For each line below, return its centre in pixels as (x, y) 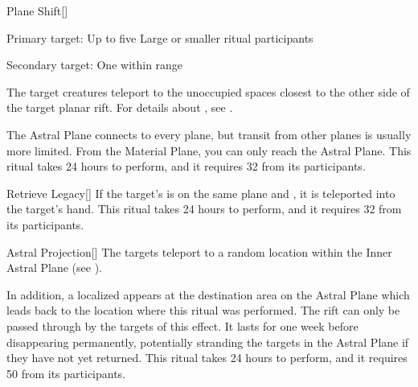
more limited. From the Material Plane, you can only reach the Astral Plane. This (209, 150)
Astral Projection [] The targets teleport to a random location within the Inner (199, 251)
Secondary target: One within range (95, 65)
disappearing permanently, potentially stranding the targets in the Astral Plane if (208, 342)
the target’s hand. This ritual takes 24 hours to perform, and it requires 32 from (204, 209)
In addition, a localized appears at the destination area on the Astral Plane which (208, 294)
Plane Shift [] (37, 10)
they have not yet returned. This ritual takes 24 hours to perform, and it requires (207, 358)
